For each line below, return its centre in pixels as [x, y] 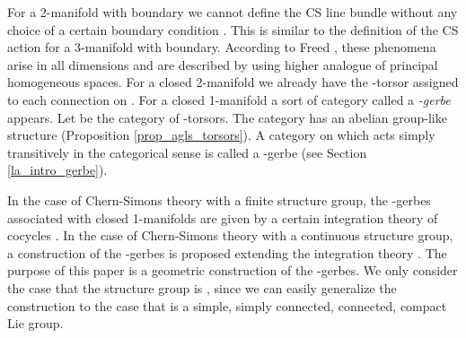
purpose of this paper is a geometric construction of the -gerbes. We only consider [233, 270]
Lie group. [35, 323]
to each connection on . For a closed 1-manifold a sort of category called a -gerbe [229, 99]
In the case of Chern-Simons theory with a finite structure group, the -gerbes [219, 199]
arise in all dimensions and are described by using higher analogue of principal [223, 64]
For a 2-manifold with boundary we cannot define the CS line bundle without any [233, 12]
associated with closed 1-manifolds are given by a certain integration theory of [223, 217]
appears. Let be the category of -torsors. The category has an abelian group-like [227, 117]
